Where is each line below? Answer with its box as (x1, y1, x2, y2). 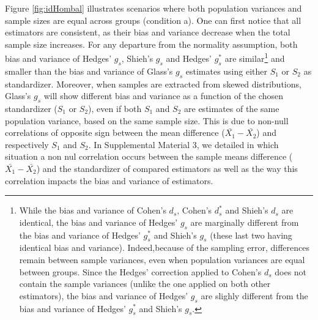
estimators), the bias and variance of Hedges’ (19, 289, 188, 302)
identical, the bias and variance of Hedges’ (19, 215, 178, 228)
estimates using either (185, 64, 267, 77)
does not (275, 265, 307, 278)
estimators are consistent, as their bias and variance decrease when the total (5, 26, 290, 39)
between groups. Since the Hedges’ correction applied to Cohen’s (19, 265, 262, 278)
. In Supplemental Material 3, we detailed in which (88, 138, 279, 151)
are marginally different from (190, 215, 299, 228)
